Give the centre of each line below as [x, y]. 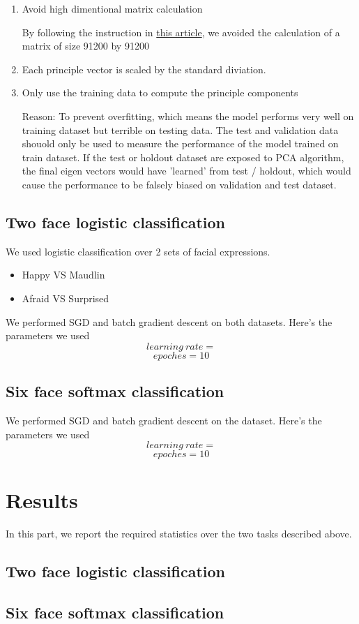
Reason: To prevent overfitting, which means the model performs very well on [188, 116]
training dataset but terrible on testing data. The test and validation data [180, 129]
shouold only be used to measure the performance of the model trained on [180, 143]
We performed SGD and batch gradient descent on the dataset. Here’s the [164, 420]
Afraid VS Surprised [66, 298]
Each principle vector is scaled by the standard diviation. [144, 69]
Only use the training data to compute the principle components [160, 92]
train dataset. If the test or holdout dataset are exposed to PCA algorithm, [183, 157]
